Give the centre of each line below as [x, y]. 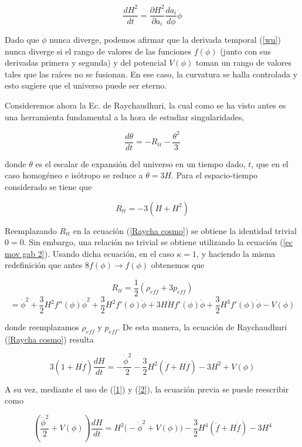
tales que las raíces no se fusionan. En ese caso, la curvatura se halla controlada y [151, 74]
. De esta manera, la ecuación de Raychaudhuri [202, 327]
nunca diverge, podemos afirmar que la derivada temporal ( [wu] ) [165, 40]
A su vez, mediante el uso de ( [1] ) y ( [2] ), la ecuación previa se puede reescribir [147, 389]
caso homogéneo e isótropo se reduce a [74, 175]
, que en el [270, 163]
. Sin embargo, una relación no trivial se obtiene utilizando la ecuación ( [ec [158, 242]
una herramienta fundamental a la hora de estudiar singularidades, [125, 116]
